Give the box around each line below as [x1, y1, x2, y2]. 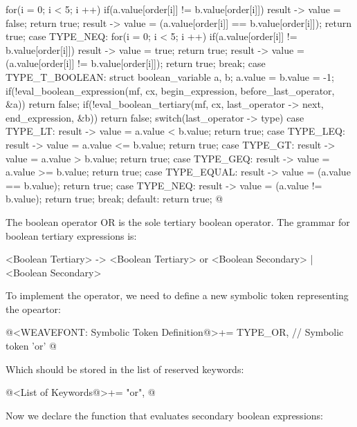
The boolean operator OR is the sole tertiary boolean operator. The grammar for [6, 214, 350, 229]
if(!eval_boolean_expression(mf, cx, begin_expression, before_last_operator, [6, 83, 335, 97]
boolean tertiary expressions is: [6, 228, 137, 243]
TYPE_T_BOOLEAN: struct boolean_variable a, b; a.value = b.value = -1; [6, 69, 334, 84]
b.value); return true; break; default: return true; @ [6, 191, 223, 206]
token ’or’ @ [6, 339, 57, 353]
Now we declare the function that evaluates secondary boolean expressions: [6, 408, 323, 422]
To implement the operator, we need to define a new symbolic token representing [6, 288, 349, 303]
